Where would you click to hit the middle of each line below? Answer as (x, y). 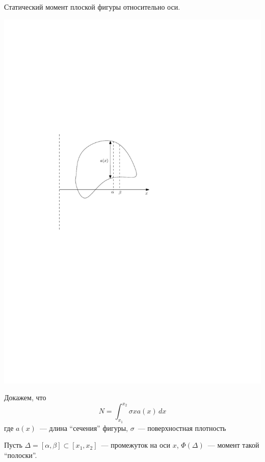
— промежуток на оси (136, 445)
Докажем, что (25, 397)
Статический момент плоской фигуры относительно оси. (92, 7)
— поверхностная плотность (182, 428)
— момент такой (233, 445)
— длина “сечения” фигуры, (84, 428)
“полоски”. (21, 455)
